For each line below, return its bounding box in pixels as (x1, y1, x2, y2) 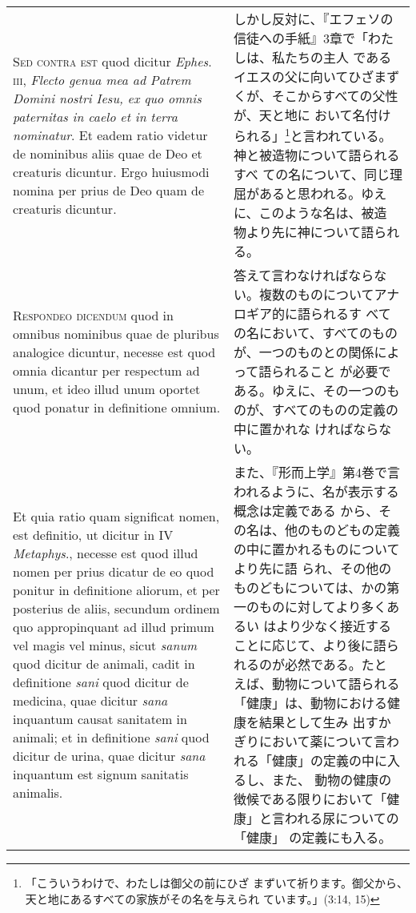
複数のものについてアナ (258, 285, 400, 304)
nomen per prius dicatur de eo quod (13, 562, 214, 581)
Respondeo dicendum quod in (13, 306, 174, 325)
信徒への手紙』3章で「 (233, 29, 368, 47)
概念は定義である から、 (233, 501, 379, 521)
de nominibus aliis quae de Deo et (13, 143, 202, 163)
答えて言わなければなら (233, 266, 374, 285)
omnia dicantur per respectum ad (13, 361, 200, 380)
